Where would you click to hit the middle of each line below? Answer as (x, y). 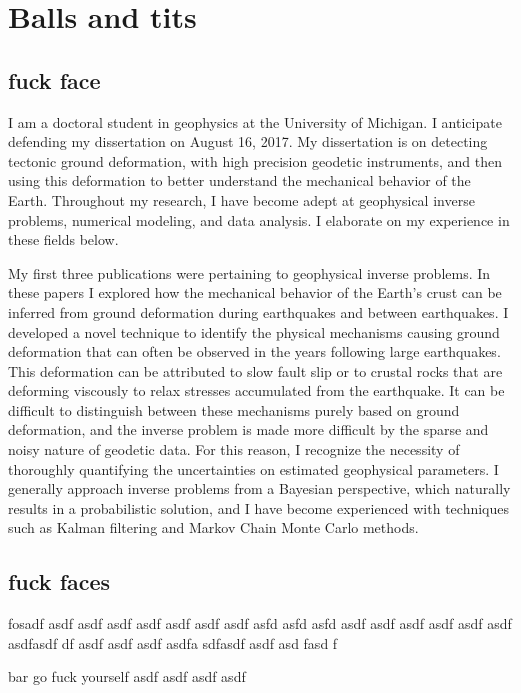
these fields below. (63, 239)
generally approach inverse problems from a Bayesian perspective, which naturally (259, 488)
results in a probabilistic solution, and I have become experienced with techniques (259, 507)
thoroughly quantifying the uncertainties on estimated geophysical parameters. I (253, 468)
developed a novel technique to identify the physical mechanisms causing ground (254, 331)
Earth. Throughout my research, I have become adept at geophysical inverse (241, 199)
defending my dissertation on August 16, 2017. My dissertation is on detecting (248, 141)
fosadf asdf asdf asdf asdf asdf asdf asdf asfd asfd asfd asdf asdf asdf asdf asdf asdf (260, 623)
